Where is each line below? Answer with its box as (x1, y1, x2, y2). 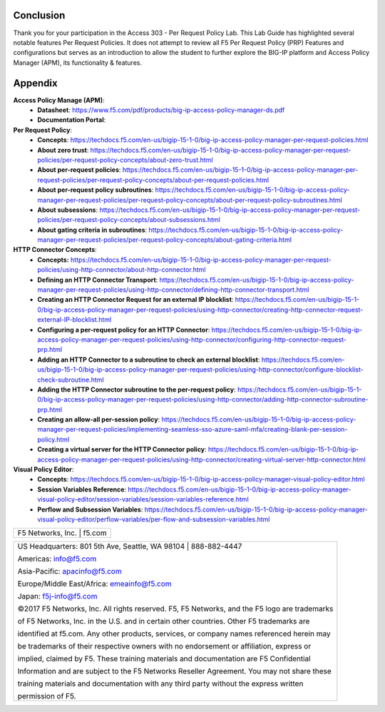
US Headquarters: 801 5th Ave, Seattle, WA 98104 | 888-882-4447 (17, 541, 242, 551)
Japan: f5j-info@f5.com (17, 591, 98, 601)
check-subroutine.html (37, 375, 104, 384)
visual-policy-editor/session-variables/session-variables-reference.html (37, 495, 249, 504)
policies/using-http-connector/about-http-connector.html (37, 265, 206, 274)
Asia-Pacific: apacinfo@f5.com (17, 566, 122, 576)
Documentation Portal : (37, 116, 106, 124)
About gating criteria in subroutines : (37, 225, 148, 234)
